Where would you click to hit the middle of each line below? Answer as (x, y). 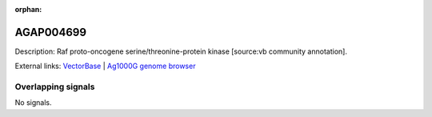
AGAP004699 (51, 32)
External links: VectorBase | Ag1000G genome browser (105, 66)
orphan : (28, 9)
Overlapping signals (55, 87)
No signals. (33, 103)
